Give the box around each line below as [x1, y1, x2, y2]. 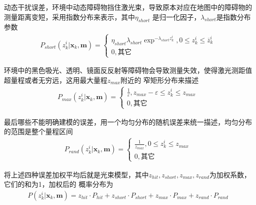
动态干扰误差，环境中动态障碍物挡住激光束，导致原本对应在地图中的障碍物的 [4, 2, 252, 12]
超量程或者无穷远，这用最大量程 [4, 74, 107, 85]
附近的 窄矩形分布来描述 [120, 74, 199, 85]
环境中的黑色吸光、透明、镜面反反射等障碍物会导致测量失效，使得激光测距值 [4, 65, 252, 75]
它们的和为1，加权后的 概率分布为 [4, 179, 113, 189]
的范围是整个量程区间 [4, 126, 73, 137]
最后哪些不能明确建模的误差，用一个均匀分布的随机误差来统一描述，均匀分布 [4, 116, 252, 127]
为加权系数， [209, 169, 251, 179]
